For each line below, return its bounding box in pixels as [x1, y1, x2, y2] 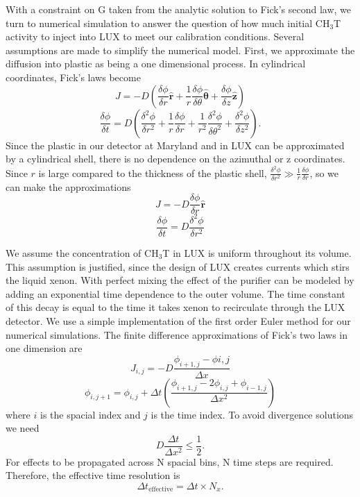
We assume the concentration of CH [6, 245, 159, 260]
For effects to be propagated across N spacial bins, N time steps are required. [6, 454, 334, 469]
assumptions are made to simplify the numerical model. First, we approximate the [6, 42, 355, 57]
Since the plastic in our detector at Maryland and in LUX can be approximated [6, 137, 345, 152]
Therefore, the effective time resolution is [6, 468, 180, 482]
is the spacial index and [40, 407, 141, 421]
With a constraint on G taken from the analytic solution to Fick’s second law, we [6, 2, 352, 16]
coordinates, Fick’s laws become [6, 69, 141, 84]
